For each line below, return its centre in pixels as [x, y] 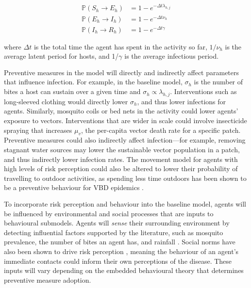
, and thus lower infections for [182, 101]
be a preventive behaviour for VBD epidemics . [74, 187]
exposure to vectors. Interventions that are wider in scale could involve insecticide [125, 120]
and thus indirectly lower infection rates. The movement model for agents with [121, 159]
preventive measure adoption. [48, 280]
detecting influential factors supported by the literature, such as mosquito [114, 232]
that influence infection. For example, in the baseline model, [93, 82]
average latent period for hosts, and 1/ [61, 56]
